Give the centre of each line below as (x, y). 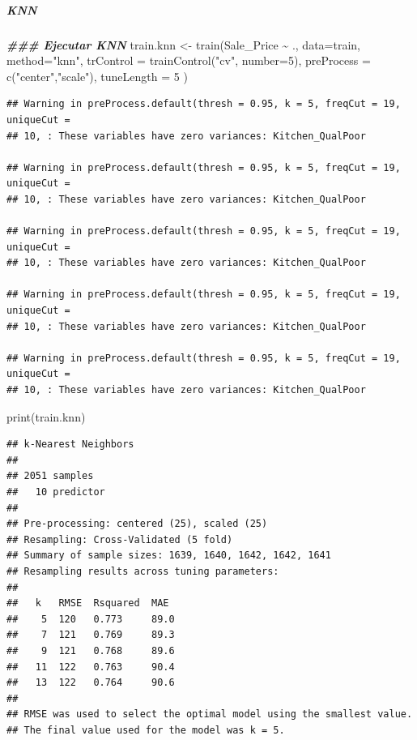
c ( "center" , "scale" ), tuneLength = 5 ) (97, 76)
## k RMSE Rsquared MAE (88, 603)
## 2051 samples (50, 476)
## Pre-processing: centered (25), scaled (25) (137, 524)
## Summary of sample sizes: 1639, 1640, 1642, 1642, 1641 (169, 556)
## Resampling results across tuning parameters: (143, 571)
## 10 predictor (56, 492)
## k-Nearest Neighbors (70, 445)
